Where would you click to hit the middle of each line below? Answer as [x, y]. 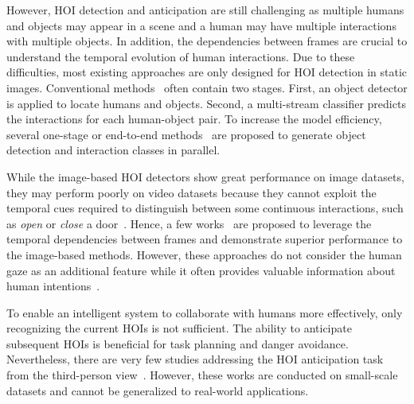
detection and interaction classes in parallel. [113, 150]
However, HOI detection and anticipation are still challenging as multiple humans [205, 10]
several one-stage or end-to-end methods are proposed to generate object [186, 134]
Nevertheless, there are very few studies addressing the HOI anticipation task [195, 359]
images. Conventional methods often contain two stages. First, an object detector [207, 87]
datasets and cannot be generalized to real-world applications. [158, 390]
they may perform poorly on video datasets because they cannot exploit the [191, 192]
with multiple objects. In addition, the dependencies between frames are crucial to [207, 41]
